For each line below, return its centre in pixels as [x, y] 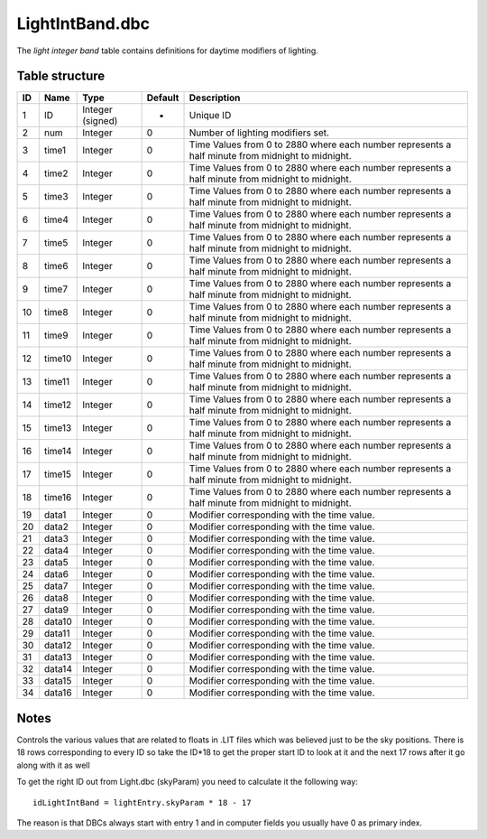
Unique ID [210, 116]
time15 [58, 474]
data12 [58, 646]
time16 [58, 498]
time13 [58, 428]
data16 [58, 693]
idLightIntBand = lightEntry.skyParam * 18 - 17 [142, 802]
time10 [58, 359]
